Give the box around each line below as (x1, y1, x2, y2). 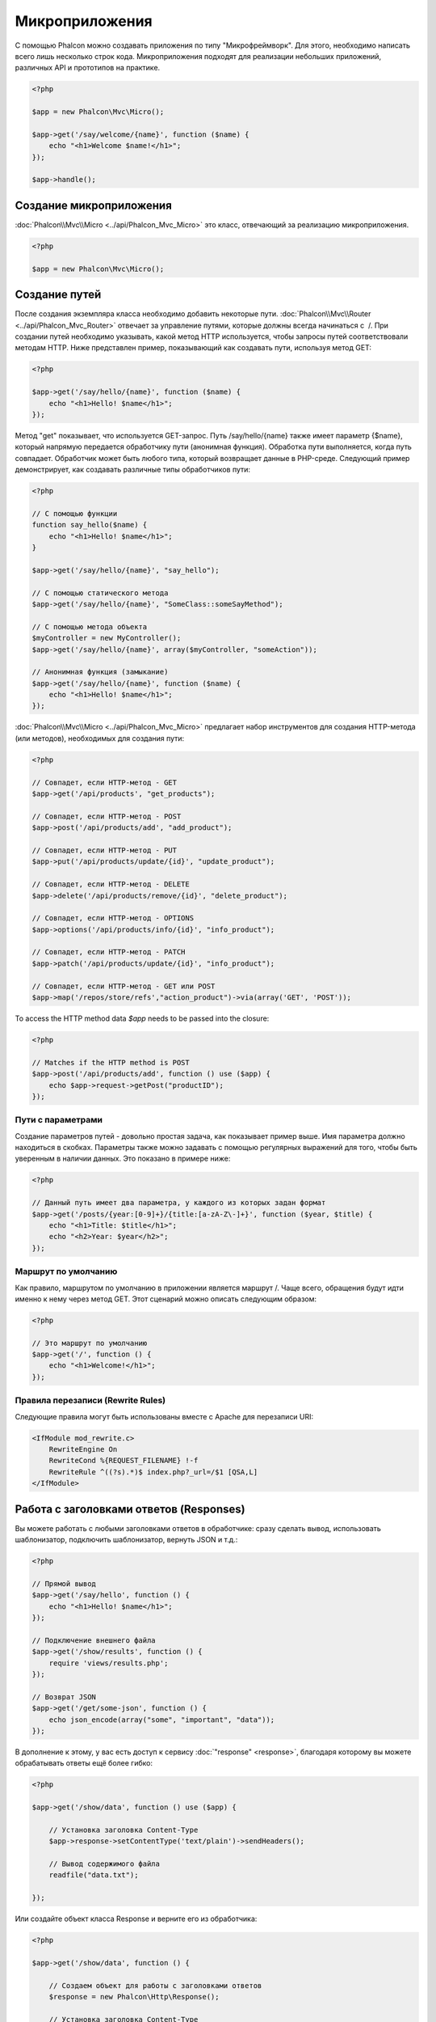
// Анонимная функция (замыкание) (31, 667, 169, 677)
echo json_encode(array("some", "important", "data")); (48, 1715, 275, 1724)
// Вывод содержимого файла (48, 1859, 161, 1868)
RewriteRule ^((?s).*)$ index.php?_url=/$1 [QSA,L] (48, 1467, 258, 1476)
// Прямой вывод (31, 1579, 97, 1588)
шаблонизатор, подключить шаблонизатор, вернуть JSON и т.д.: (15, 1535, 238, 1545)
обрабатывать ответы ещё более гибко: (15, 1758, 153, 1768)
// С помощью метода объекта (31, 622, 148, 631)
